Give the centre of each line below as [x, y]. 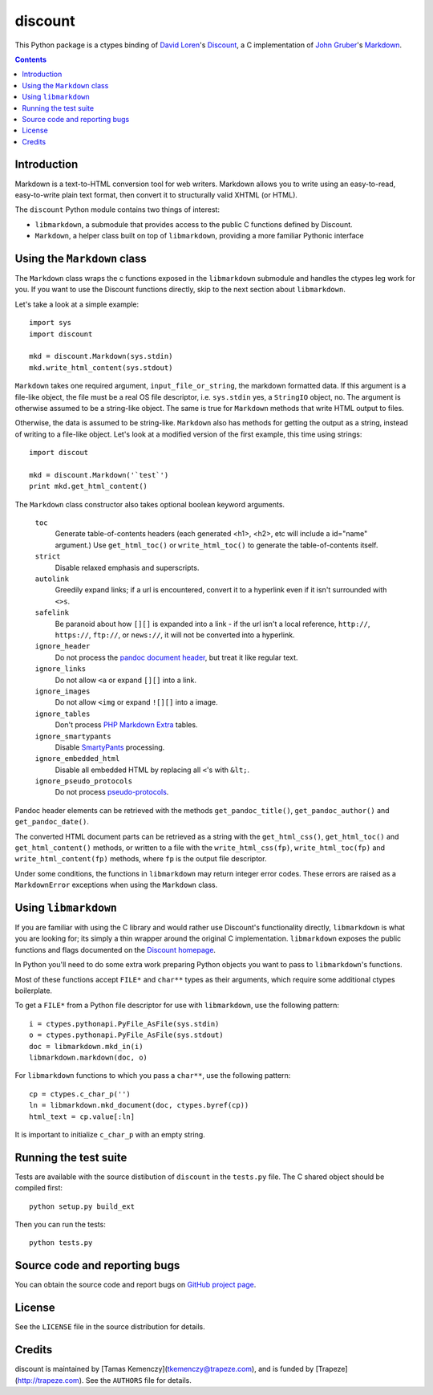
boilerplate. [33, 990]
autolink [52, 579]
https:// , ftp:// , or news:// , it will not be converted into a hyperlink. [175, 635]
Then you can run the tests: [60, 1225]
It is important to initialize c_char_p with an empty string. [110, 1134]
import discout [59, 453]
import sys [51, 323]
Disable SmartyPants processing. [110, 747]
